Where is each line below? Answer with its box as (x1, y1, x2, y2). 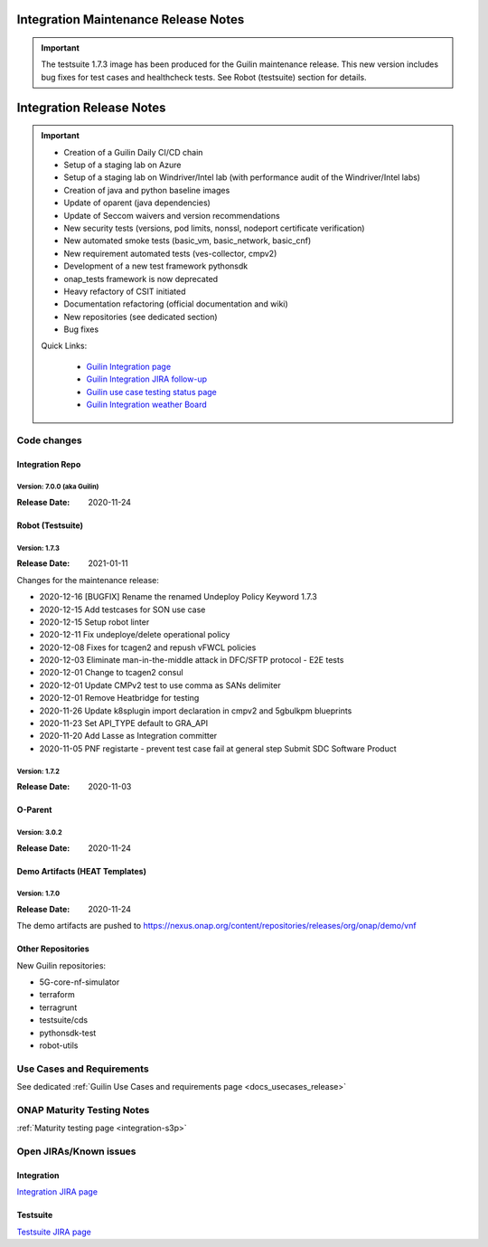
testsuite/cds (39, 1015, 89, 1025)
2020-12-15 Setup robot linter (39, 616, 150, 628)
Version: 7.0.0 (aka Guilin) (16, 482, 99, 492)
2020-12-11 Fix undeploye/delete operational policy (39, 629, 230, 640)
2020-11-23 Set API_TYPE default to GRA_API (39, 718, 208, 729)
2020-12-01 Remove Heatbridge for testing (39, 693, 200, 704)
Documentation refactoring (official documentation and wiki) (63, 298, 288, 309)
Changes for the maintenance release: (16, 574, 160, 585)
